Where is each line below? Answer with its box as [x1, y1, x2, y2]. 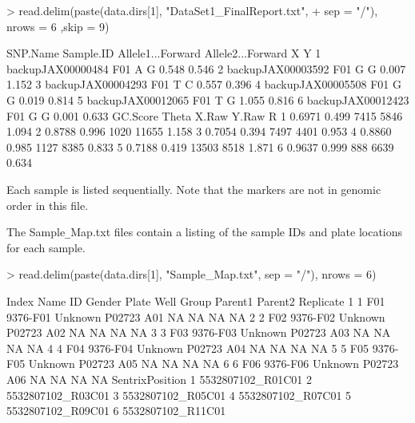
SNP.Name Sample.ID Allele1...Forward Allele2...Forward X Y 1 [6, 45, 321, 61]
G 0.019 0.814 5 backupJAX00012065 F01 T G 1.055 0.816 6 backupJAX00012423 [6, 91, 409, 108]
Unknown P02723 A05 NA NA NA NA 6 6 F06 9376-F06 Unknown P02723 [28, 355, 399, 372]
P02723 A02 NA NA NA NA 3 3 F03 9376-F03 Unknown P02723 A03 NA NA [6, 324, 391, 341]
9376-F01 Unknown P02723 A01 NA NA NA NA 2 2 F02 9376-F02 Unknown [6, 308, 385, 325]
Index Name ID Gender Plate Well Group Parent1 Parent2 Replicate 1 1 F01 [6, 292, 385, 309]
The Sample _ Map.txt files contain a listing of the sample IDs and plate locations [6, 223, 403, 240]
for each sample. [6, 239, 86, 255]
